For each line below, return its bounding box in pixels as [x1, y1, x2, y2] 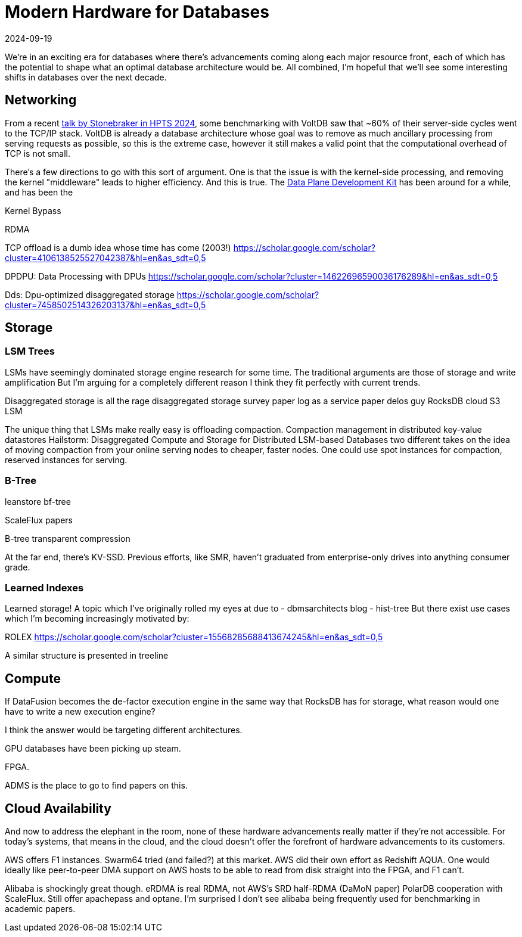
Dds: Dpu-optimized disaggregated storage [5, 289, 175, 300]
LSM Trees [5, 345, 55, 358]
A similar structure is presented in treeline [5, 650, 169, 661]
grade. [5, 561, 30, 572]
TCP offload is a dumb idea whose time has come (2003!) [5, 242, 231, 253]
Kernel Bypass [5, 205, 61, 216]
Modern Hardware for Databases [5, 2, 269, 22]
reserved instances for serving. [5, 454, 128, 465]
